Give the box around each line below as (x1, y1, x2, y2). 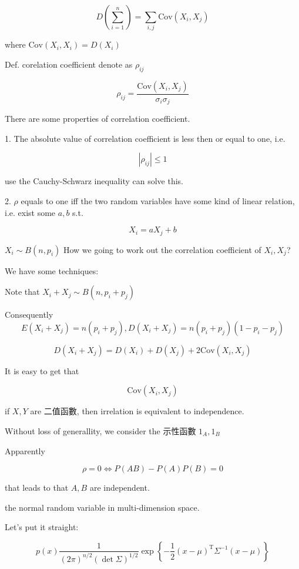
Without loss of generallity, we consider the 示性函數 (5, 425, 196, 437)
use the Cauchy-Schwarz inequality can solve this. (5, 175, 183, 187)
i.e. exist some (5, 206, 56, 218)
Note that (5, 285, 40, 298)
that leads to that (5, 481, 69, 494)
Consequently (5, 308, 53, 321)
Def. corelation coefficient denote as (5, 58, 133, 70)
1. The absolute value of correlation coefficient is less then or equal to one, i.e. (5, 132, 285, 144)
